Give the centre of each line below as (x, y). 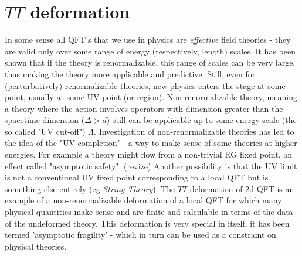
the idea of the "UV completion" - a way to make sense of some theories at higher (151, 143)
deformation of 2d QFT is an (242, 188)
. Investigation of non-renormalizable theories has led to (194, 131)
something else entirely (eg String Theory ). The (90, 188)
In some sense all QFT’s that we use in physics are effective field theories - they (148, 40)
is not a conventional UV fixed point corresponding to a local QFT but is (137, 177)
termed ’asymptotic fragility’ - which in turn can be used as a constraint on (140, 235)
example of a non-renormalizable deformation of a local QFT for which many (143, 200)
